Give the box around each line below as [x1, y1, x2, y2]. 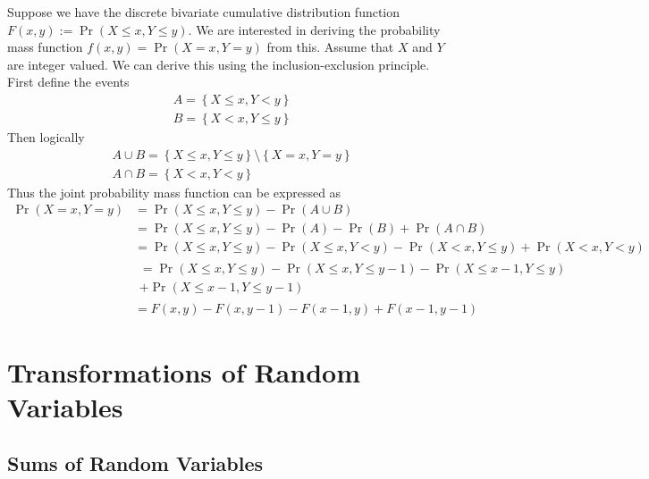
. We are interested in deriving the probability [188, 20, 441, 38]
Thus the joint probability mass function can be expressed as [7, 182, 341, 201]
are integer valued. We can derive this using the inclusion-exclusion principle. [7, 55, 430, 73]
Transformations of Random [7, 353, 360, 390]
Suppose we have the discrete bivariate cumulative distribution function [7, 3, 400, 21]
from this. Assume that [266, 38, 394, 56]
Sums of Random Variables [7, 450, 264, 477]
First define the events [7, 72, 130, 91]
